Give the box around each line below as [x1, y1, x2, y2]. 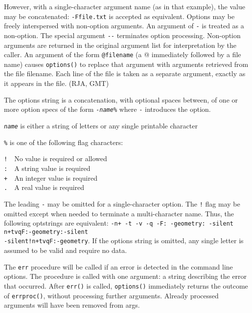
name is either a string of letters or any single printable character [4, 120, 198, 130]
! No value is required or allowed [4, 153, 107, 164]
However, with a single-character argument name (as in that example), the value [4, 1, 245, 11]
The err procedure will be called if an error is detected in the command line [4, 261, 233, 271]
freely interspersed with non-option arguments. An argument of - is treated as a [4, 21, 244, 31]
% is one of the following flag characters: [4, 137, 123, 147]
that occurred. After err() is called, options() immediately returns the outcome [4, 280, 248, 291]
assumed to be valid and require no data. [4, 245, 127, 255]
